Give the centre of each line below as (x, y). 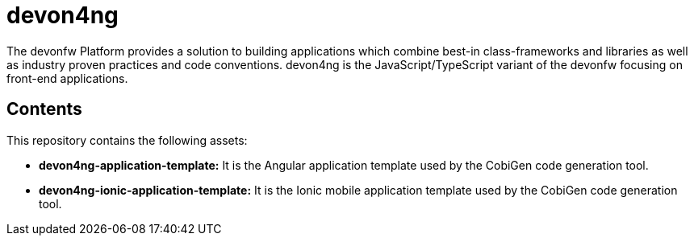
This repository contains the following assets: (127, 140)
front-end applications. (67, 78)
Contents (44, 109)
